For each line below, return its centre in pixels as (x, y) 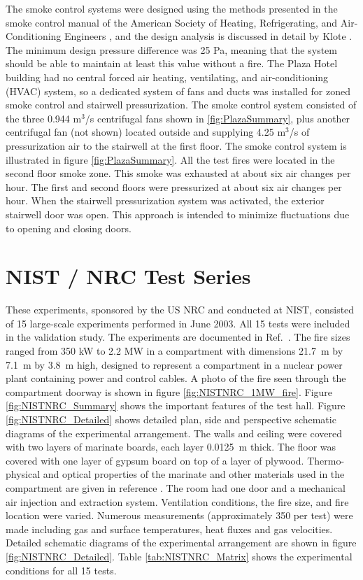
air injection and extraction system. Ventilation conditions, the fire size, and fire (177, 501)
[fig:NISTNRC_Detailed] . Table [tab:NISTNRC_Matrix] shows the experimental (179, 556)
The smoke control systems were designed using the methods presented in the (172, 8)
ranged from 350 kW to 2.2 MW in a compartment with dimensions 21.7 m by (175, 351)
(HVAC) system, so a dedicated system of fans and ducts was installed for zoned (178, 91)
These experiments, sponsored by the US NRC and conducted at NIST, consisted (180, 310)
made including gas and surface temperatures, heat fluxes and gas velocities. (169, 529)
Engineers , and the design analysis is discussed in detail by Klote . (208, 36)
